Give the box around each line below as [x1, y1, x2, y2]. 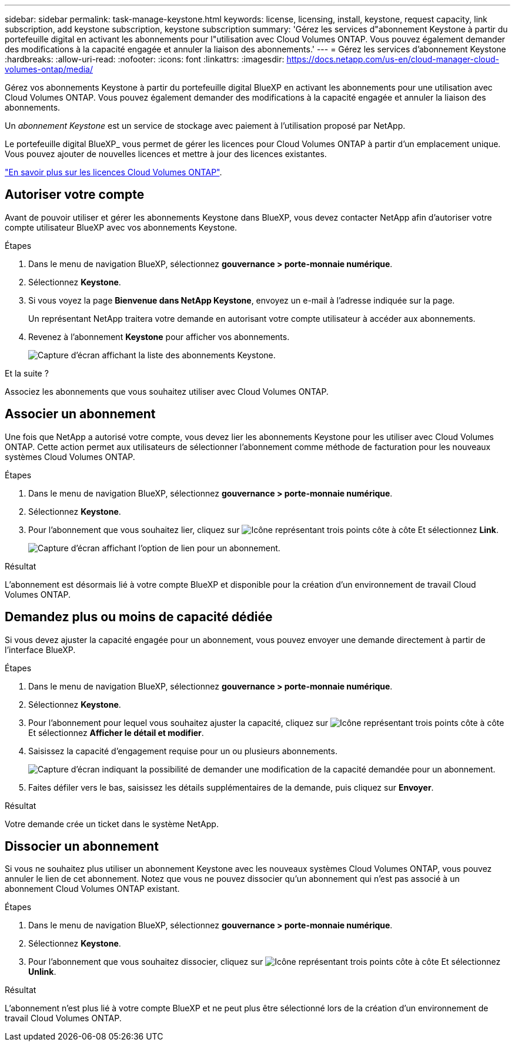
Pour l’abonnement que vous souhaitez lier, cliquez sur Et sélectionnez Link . [28, 524, 499, 535]
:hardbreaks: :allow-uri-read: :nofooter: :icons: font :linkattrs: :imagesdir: [5, 54, 285, 64]
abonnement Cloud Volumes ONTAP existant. [5, 884, 180, 894]
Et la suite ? [5, 368, 49, 378]
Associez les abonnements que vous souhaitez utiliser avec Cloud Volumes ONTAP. [5, 386, 329, 397]
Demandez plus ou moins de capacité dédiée [5, 609, 273, 625]
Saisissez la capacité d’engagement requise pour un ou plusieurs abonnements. [28, 745, 337, 756]
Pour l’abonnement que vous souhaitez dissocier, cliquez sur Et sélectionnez [28, 957, 501, 967]
